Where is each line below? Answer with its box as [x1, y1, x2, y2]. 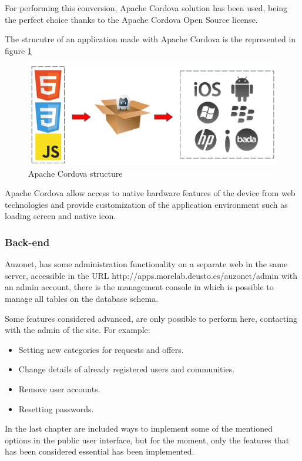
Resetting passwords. [18, 402, 94, 415]
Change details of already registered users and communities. [18, 363, 235, 375]
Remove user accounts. [18, 383, 100, 395]
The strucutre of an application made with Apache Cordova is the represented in [5, 33, 296, 45]
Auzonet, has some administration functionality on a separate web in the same [5, 258, 288, 270]
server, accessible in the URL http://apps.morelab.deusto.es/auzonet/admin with [5, 269, 297, 281]
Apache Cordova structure [28, 167, 123, 179]
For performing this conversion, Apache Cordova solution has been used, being [5, 2, 288, 14]
